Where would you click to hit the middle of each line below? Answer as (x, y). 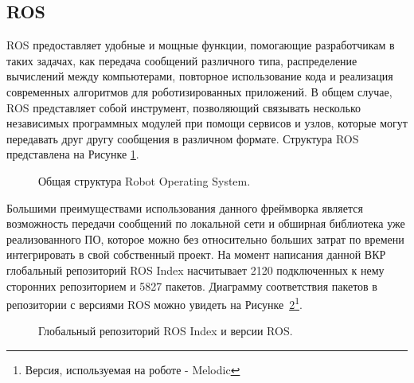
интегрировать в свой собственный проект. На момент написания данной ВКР (196, 254)
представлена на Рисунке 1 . (73, 154)
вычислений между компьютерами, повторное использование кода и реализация (200, 76)
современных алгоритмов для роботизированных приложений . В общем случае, (199, 91)
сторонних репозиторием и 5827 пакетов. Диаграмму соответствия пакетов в (192, 285)
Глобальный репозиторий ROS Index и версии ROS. (166, 331)
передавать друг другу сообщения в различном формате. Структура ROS (183, 138)
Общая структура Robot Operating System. (145, 180)
